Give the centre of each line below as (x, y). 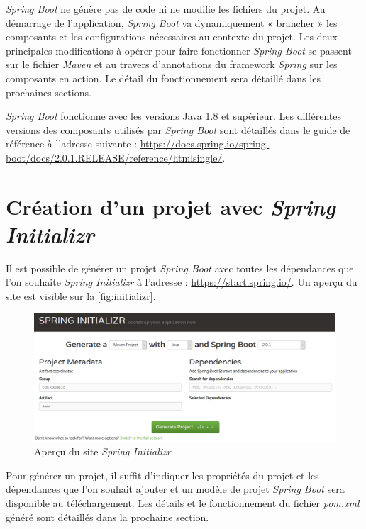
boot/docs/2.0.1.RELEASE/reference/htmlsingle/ (114, 157)
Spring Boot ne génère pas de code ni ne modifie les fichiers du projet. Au (166, 9)
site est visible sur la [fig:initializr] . (81, 296)
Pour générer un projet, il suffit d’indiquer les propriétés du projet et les (162, 475)
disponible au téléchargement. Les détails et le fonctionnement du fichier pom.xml (183, 502)
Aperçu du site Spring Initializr (102, 451)
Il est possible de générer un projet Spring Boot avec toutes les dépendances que (180, 268)
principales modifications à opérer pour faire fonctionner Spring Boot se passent (179, 50)
